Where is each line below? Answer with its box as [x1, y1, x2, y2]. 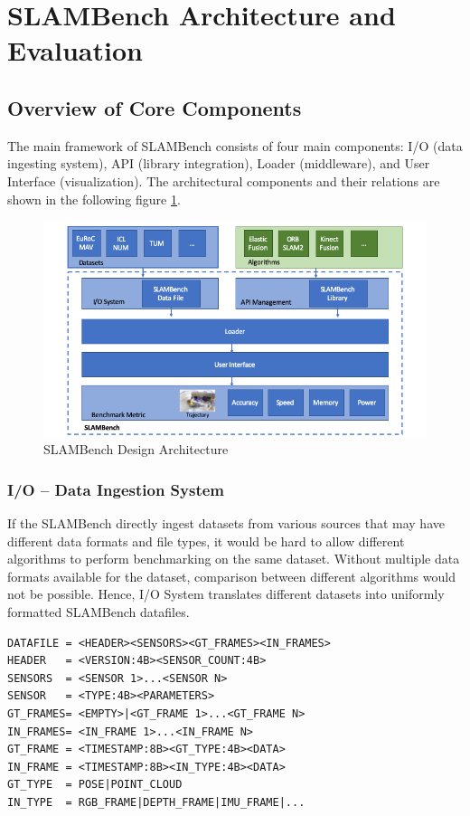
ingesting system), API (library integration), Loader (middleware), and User [7, 154, 430, 173]
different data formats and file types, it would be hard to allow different [7, 531, 405, 550]
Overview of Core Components [7, 93, 302, 121]
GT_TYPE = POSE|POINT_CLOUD [7, 778, 183, 792]
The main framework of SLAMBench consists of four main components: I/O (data [7, 136, 463, 155]
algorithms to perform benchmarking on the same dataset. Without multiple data [7, 549, 460, 568]
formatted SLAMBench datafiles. [7, 603, 190, 621]
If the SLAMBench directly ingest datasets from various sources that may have [7, 514, 445, 533]
